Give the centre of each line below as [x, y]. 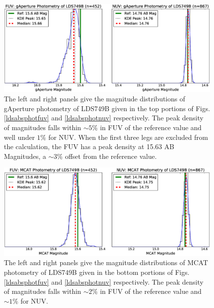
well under [19, 137]
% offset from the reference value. [107, 156]
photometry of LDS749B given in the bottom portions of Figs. [97, 272]
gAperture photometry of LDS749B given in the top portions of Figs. [107, 108]
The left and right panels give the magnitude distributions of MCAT [106, 262]
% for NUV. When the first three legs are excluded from [124, 137]
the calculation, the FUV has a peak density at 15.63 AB [89, 146]
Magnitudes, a [25, 156]
